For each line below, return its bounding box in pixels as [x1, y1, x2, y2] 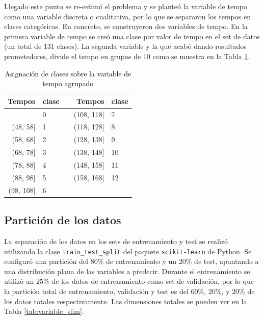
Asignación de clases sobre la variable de [5, 68, 131, 78]
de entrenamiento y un [106, 256, 177, 266]
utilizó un [4, 276, 34, 286]
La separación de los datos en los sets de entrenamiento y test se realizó [4, 235, 228, 246]
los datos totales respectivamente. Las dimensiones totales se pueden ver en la [4, 296, 247, 306]
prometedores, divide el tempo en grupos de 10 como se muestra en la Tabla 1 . [4, 50, 250, 61]
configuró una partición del [4, 256, 89, 266]
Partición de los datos [4, 212, 121, 228]
